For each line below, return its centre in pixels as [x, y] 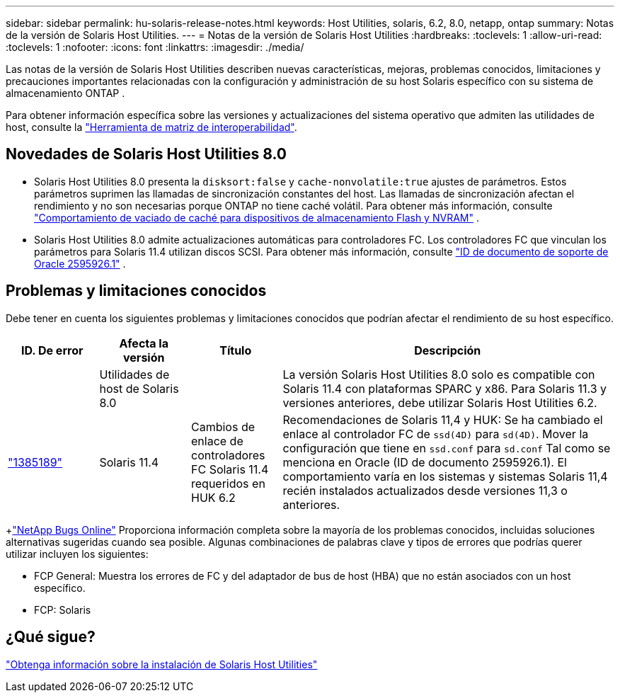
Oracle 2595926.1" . [80, 263]
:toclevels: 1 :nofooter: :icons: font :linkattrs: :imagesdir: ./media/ [155, 47]
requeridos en [228, 483]
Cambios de [223, 427]
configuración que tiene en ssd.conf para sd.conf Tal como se [447, 448]
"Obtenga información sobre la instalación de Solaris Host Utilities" [162, 664]
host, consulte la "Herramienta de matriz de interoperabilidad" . [151, 127]
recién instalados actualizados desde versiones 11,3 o [425, 490]
